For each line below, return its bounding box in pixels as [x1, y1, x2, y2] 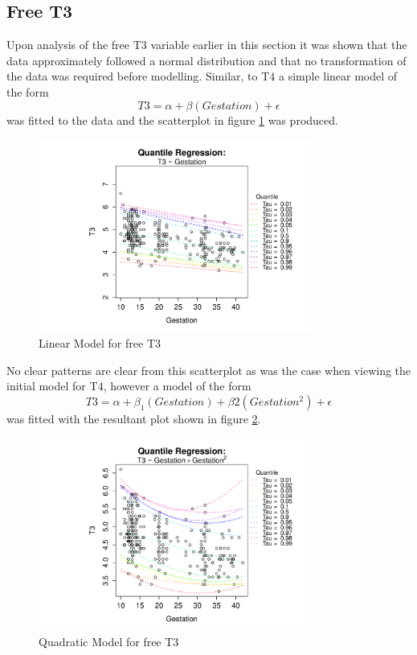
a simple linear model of [278, 68, 398, 84]
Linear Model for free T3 [39, 334, 161, 351]
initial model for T [6, 377, 98, 394]
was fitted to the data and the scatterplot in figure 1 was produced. [6, 111, 338, 128]
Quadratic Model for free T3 [39, 633, 179, 650]
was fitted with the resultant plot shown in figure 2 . [6, 410, 261, 426]
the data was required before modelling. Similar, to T [6, 68, 270, 84]
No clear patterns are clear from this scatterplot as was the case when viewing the [6, 361, 411, 378]
